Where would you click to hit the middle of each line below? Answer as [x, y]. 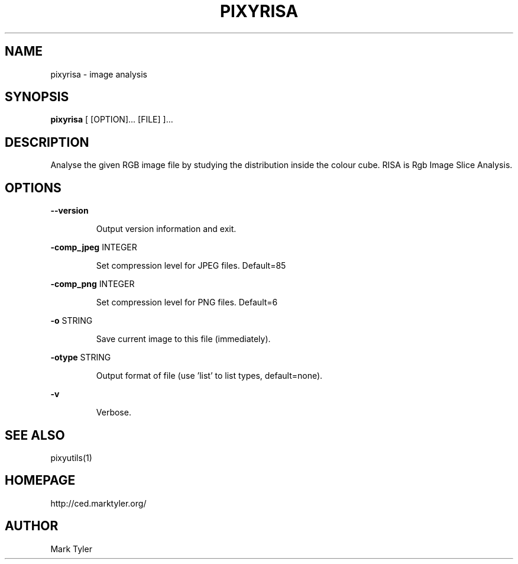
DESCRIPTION [47, 142]
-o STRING [72, 321]
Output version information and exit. [166, 229]
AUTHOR [32, 526]
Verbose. [114, 412]
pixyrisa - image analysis [99, 74]
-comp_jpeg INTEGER [94, 247]
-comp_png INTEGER [93, 284]
